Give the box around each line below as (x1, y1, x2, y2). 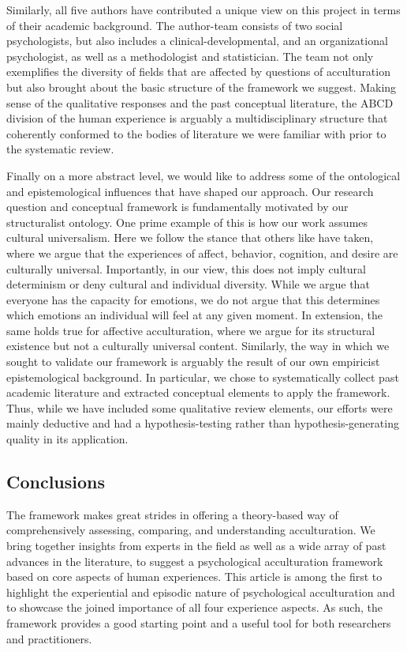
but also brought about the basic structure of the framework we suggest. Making (6, 78, 397, 95)
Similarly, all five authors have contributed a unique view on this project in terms (6, 2, 401, 17)
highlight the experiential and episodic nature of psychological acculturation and (6, 583, 395, 600)
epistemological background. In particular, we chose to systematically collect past (6, 368, 399, 385)
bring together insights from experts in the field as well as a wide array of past (6, 537, 386, 554)
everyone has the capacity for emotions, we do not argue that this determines (6, 291, 380, 307)
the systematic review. (6, 141, 114, 157)
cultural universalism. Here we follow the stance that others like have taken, (6, 229, 374, 246)
